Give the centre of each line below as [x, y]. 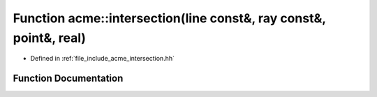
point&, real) [50, 38]
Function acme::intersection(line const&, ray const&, [169, 18]
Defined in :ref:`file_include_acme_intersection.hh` [102, 59]
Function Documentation [68, 79]
